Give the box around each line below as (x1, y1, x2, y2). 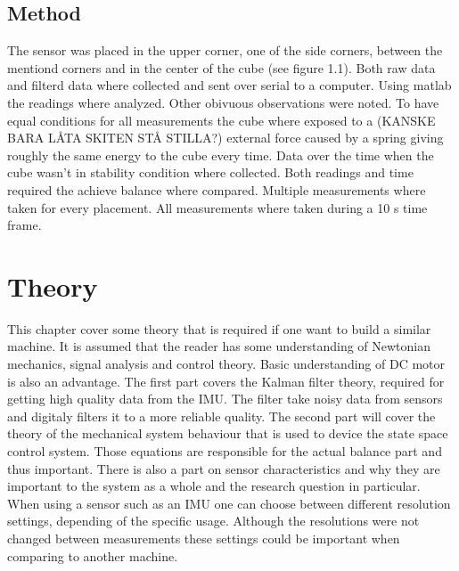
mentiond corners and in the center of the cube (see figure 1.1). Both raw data (7, 58, 436, 77)
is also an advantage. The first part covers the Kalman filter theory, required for (7, 371, 445, 390)
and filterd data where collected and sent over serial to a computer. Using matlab (7, 76, 452, 94)
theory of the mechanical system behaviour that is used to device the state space (7, 424, 448, 443)
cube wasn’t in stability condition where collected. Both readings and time (7, 163, 414, 182)
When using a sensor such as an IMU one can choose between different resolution (7, 494, 451, 512)
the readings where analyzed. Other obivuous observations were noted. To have (7, 93, 439, 111)
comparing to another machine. (7, 546, 178, 565)
